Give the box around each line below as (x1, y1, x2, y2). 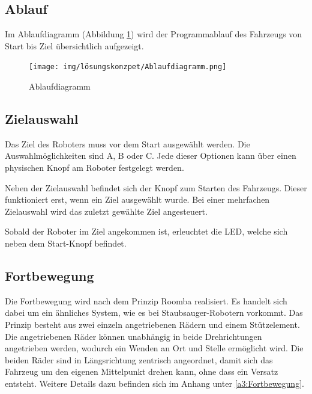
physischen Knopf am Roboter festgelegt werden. (5, 161, 184, 174)
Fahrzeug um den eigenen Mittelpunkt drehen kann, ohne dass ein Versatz (5, 365, 278, 378)
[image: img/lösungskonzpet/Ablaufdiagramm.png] (29, 63, 227, 72)
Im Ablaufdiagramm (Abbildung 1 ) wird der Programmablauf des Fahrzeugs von (5, 28, 302, 40)
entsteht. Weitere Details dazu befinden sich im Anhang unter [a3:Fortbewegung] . (5, 377, 304, 389)
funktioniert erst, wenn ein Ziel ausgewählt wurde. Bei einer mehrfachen (5, 193, 270, 206)
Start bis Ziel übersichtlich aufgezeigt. (5, 39, 144, 52)
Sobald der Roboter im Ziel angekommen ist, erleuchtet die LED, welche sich (5, 225, 288, 238)
